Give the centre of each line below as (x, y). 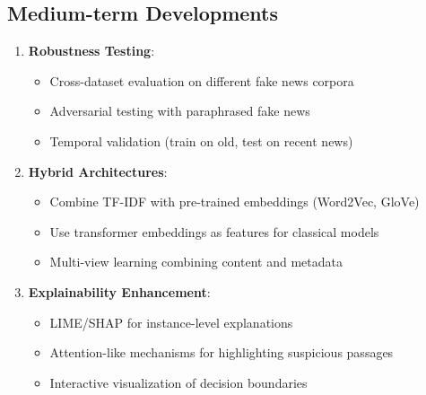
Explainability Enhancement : (119, 291)
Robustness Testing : (91, 51)
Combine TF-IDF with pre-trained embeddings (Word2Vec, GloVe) (235, 202)
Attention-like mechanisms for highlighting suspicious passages (222, 352)
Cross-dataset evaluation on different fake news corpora (202, 80)
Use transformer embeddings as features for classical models (214, 231)
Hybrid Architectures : (98, 171)
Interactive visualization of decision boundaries (178, 382)
